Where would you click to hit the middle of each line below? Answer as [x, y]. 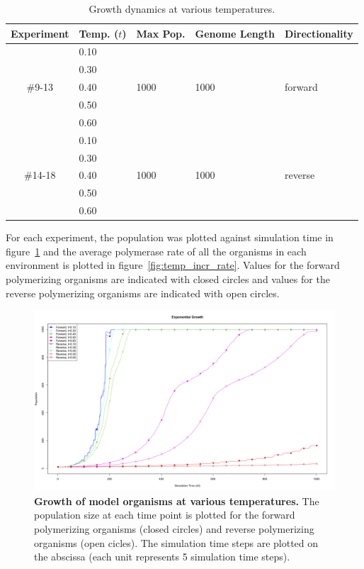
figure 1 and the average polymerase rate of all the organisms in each [156, 251]
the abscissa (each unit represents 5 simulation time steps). [162, 557]
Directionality [319, 33]
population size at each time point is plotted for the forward [165, 515]
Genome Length [235, 33]
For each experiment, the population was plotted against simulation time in [170, 237]
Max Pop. [161, 33]
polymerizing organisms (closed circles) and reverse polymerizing [174, 528]
